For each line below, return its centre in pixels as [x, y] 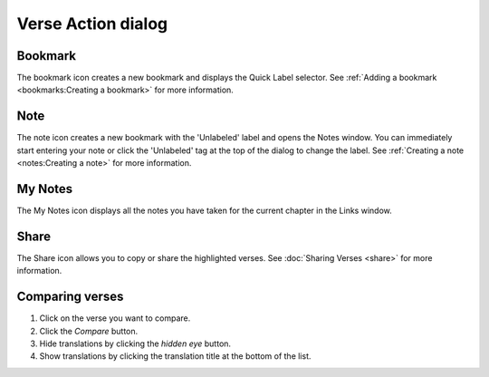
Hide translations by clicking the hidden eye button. [135, 343]
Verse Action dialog [92, 24]
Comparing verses [70, 297]
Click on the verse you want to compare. [115, 318]
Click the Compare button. [89, 331]
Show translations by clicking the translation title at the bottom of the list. [175, 356]
